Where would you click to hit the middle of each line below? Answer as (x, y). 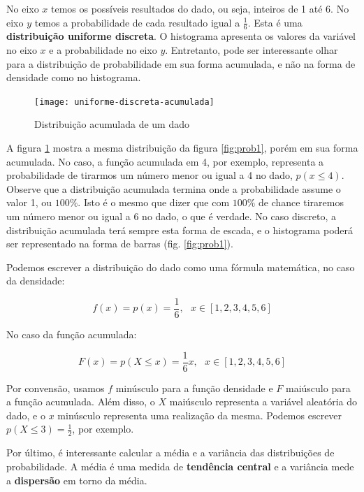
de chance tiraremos (301, 202)
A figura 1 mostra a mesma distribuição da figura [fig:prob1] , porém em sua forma (182, 148)
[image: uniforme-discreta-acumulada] (124, 102)
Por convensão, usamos (56, 388)
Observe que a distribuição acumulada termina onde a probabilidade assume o (174, 188)
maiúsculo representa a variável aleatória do (263, 401)
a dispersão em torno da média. (77, 480)
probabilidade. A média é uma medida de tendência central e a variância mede (180, 466)
